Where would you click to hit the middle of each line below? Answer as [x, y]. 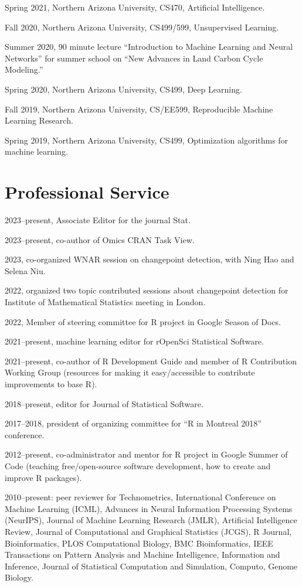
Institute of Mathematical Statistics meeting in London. [105, 302]
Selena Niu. [25, 270]
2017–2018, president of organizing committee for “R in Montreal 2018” [133, 423]
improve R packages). [43, 477]
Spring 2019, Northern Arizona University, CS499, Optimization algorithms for [147, 140]
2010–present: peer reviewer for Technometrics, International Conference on [140, 497]
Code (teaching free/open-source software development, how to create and [138, 465]
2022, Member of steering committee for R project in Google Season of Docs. [143, 321]
